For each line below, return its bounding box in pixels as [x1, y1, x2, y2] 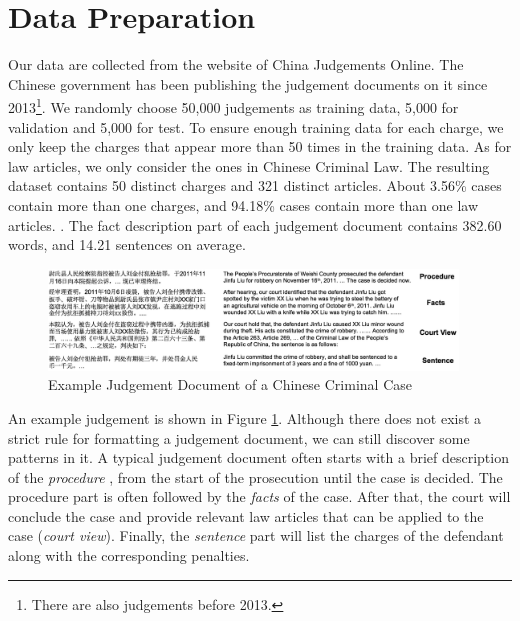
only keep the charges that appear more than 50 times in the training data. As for [8, 136, 512, 157]
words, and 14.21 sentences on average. [8, 234, 246, 255]
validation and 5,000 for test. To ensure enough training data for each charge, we [8, 116, 504, 137]
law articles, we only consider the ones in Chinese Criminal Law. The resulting [8, 155, 490, 176]
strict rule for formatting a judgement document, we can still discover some [8, 427, 470, 448]
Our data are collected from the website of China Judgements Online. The [8, 54, 464, 75]
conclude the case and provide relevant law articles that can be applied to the [8, 505, 484, 526]
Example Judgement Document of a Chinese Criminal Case [48, 374, 412, 395]
